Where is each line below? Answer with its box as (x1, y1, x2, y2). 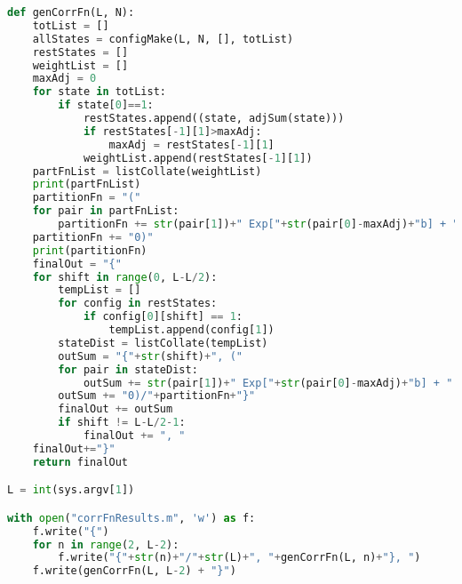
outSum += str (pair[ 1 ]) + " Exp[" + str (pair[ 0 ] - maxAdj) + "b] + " (83, 376, 453, 389)
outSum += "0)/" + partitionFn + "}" (58, 389, 256, 403)
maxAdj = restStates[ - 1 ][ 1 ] (108, 138, 275, 151)
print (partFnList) (32, 178, 141, 191)
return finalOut (32, 455, 129, 468)
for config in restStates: (58, 297, 218, 310)
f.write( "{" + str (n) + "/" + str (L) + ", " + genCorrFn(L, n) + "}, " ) (58, 551, 421, 564)
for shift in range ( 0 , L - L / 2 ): (32, 270, 218, 284)
